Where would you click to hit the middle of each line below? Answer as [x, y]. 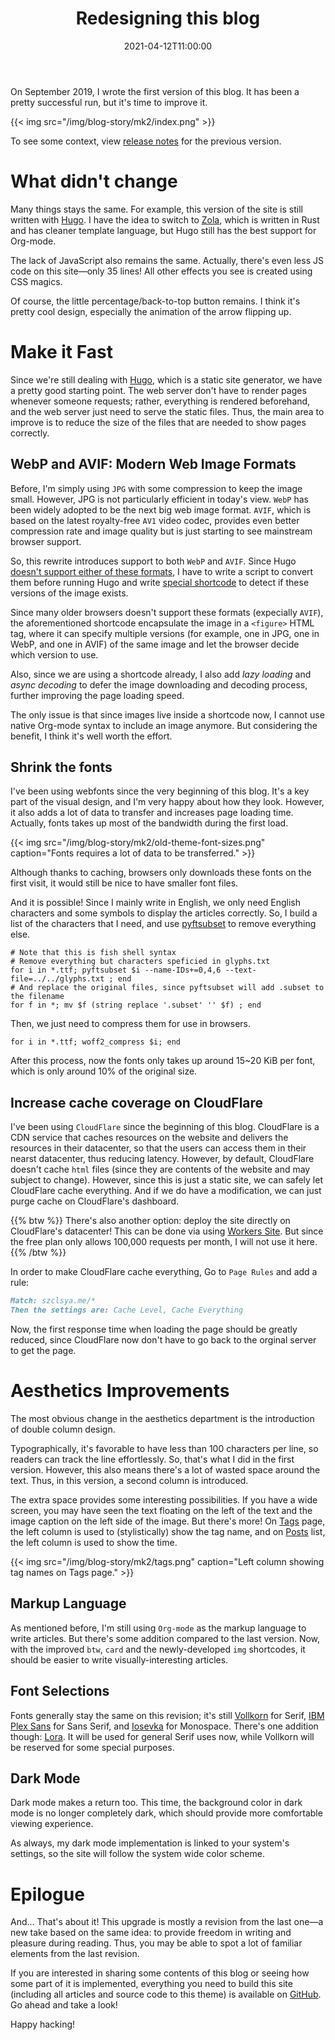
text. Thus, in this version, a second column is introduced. [129, 1480]
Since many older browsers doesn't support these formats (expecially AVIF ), [167, 612]
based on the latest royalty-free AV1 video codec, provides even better [155, 520]
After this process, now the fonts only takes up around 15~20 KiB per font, [163, 1061]
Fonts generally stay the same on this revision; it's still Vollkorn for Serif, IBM [167, 1715]
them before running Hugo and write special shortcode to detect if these [160, 582]
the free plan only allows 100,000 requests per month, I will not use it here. [164, 1242]
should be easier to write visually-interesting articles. [119, 1659]
